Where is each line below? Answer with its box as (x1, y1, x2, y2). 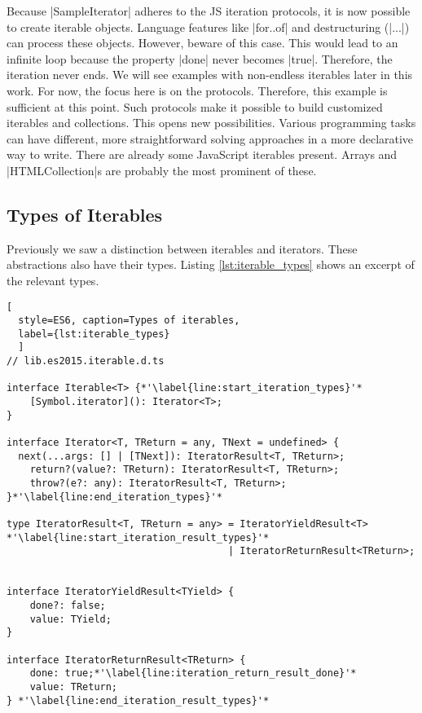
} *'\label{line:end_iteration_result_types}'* (7, 694, 270, 706)
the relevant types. (7, 271, 99, 288)
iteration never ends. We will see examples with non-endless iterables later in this (7, 66, 413, 83)
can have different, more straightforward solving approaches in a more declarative (7, 130, 414, 147)
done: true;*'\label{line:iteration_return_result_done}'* (29, 667, 357, 680)
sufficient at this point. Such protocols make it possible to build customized (7, 98, 383, 115)
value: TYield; (29, 613, 112, 625)
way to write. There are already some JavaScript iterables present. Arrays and (7, 146, 398, 163)
